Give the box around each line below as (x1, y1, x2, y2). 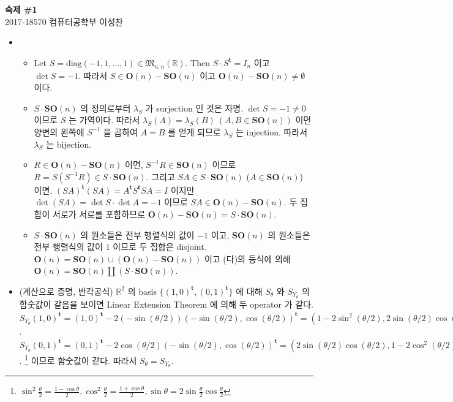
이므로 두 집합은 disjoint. (113, 240, 207, 253)
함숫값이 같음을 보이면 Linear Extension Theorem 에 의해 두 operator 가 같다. (19, 297, 313, 310)
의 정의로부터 (80, 101, 131, 114)
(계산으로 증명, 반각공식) (19, 284, 113, 297)
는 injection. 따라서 (235, 125, 308, 138)
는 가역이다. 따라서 (69, 113, 140, 126)
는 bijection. (46, 137, 92, 150)
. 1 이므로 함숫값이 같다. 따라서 (19, 352, 137, 366)
